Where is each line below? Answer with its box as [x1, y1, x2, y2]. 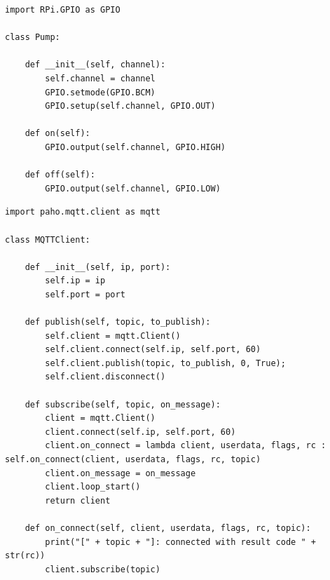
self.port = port [45, 289, 125, 299]
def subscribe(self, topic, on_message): [25, 399, 221, 410]
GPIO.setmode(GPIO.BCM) [45, 87, 156, 97]
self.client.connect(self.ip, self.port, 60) [45, 344, 261, 355]
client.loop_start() [45, 482, 141, 492]
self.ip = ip [45, 276, 106, 286]
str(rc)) [5, 551, 46, 561]
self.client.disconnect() [45, 372, 166, 382]
